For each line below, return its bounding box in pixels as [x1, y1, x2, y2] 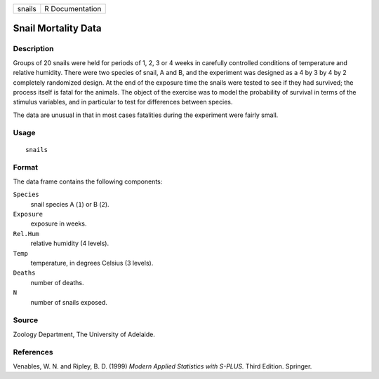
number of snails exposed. [30, 298, 108, 306]
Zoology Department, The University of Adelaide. [13, 330, 156, 338]
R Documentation [44, 4, 102, 13]
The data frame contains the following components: [13, 177, 163, 186]
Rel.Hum [13, 230, 40, 237]
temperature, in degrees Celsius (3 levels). [30, 259, 154, 267]
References [13, 347, 53, 357]
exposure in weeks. [30, 219, 87, 228]
